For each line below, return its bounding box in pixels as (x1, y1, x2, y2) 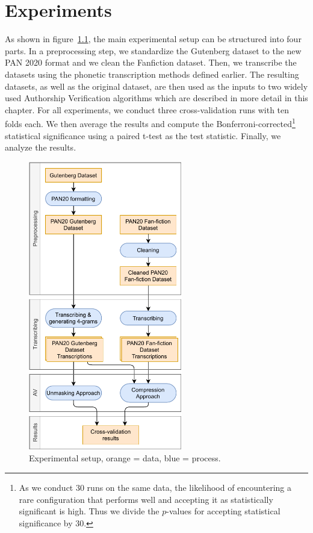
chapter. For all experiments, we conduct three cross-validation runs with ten (5, 103, 290, 116)
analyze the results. (5, 141, 76, 154)
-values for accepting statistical (166, 505, 280, 517)
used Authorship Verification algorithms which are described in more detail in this (5, 92, 308, 104)
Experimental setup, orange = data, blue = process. (29, 452, 221, 464)
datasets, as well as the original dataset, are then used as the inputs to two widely (5, 79, 308, 92)
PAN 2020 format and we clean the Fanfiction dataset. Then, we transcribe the (5, 56, 297, 69)
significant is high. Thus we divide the (19, 505, 160, 517)
